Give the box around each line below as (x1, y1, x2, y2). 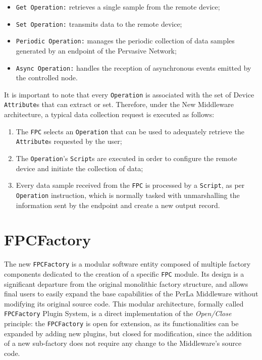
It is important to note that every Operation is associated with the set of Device (4, 89, 254, 99)
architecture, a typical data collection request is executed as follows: (4, 109, 215, 120)
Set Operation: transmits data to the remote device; (16, 18, 182, 29)
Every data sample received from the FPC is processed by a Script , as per (16, 180, 245, 190)
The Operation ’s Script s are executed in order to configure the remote (16, 153, 237, 164)
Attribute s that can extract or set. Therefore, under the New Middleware (4, 99, 234, 110)
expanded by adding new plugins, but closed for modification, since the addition (4, 328, 252, 338)
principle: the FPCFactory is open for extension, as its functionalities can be (4, 318, 239, 329)
